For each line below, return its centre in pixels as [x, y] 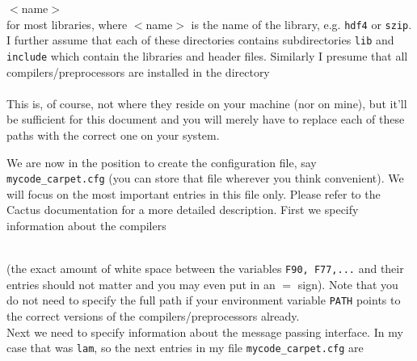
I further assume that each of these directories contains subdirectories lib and [200, 40]
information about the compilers [86, 225]
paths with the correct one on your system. [113, 134]
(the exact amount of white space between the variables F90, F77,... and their [205, 269]
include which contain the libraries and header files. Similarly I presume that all [207, 55]
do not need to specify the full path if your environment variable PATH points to [204, 300]
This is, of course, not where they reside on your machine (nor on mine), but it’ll [207, 103]
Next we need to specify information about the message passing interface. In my [205, 332]
